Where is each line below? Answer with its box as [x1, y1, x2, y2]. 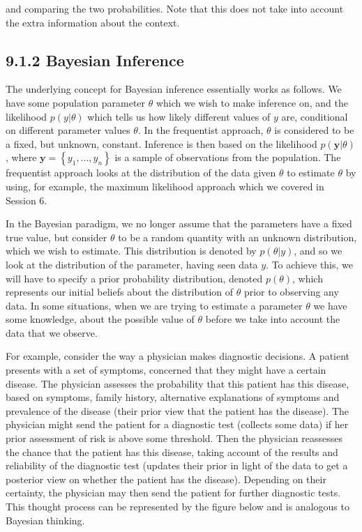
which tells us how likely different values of [87, 109, 271, 123]
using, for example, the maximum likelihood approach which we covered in [6, 178, 324, 193]
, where [6, 150, 37, 165]
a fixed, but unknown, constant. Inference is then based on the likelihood [6, 136, 317, 151]
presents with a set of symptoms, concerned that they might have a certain [6, 363, 326, 377]
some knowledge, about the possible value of [6, 312, 195, 326]
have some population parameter [6, 95, 146, 109]
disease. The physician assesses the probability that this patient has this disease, [6, 376, 349, 390]
